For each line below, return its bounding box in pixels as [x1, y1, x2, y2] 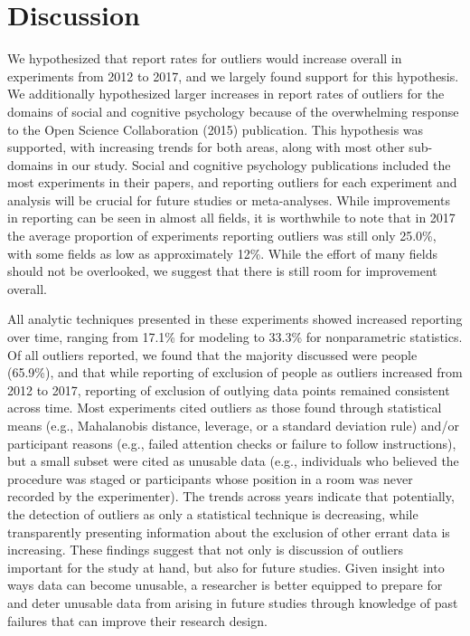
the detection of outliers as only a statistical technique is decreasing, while [7, 504, 418, 523]
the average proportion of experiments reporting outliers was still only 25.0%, [7, 226, 437, 245]
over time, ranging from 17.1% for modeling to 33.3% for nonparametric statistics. [7, 327, 463, 346]
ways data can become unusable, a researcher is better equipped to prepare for [7, 575, 443, 594]
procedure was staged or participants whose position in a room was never [7, 469, 413, 488]
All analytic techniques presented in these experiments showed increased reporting [7, 309, 463, 328]
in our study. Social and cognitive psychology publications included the [57, 155, 451, 174]
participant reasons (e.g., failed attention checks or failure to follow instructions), [7, 433, 456, 452]
